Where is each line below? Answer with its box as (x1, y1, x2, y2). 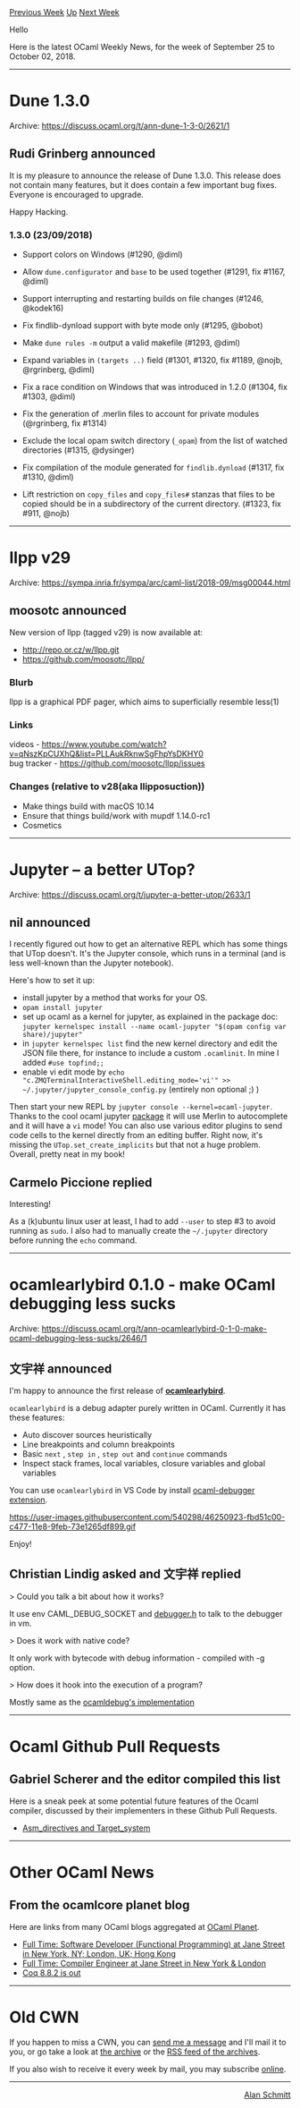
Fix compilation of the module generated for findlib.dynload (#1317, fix (21, 463, 285, 473)
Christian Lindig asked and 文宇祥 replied (9, 1567, 241, 1582)
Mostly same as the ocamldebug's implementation (9, 1696, 195, 1707)
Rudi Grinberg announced (9, 146, 156, 162)
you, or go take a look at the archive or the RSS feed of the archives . (9, 2046, 261, 2057)
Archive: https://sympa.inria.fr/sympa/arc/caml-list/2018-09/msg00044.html (9, 577, 291, 588)
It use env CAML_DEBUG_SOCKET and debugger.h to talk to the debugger (9, 1608, 283, 1619)
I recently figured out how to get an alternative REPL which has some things (9, 939, 288, 949)
